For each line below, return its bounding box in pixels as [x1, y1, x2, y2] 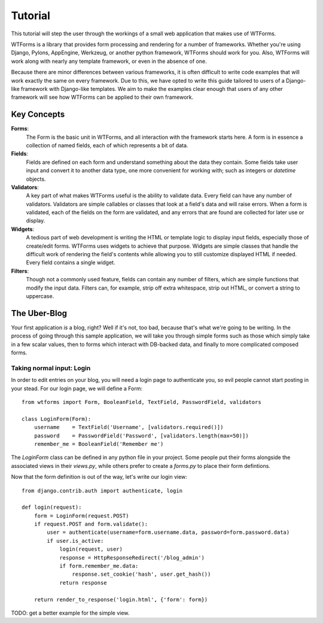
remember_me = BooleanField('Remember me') [33, 440, 164, 447]
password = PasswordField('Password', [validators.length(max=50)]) [33, 432, 249, 439]
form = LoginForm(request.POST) [33, 512, 129, 519]
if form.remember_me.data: [59, 563, 139, 570]
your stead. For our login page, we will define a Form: [11, 385, 143, 392]
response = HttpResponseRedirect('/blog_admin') [59, 554, 205, 561]
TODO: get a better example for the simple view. [11, 609, 130, 616]
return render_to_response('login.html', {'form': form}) [33, 596, 208, 603]
